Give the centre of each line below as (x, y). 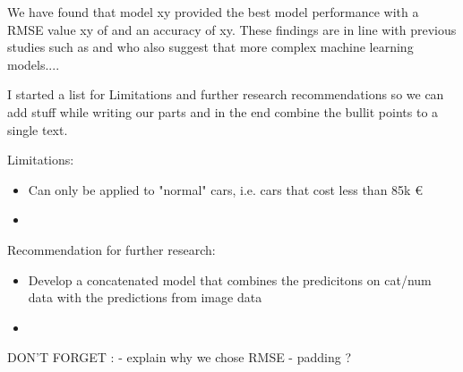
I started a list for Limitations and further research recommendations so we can (226, 94)
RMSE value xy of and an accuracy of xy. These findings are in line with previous (232, 29)
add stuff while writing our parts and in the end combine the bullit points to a (223, 111)
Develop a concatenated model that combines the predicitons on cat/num (230, 279)
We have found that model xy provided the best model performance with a (213, 12)
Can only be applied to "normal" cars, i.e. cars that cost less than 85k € (225, 189)
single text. (38, 129)
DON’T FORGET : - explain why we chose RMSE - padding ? (179, 357)
